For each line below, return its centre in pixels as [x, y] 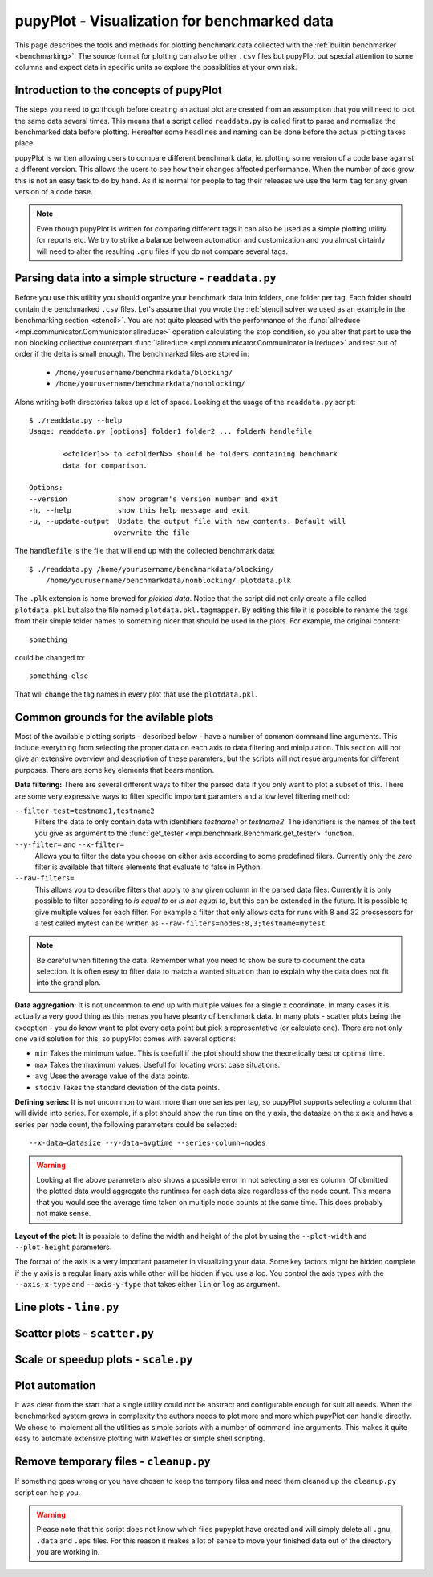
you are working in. [68, 1552]
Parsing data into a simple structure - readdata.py [146, 278]
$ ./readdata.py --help [76, 420]
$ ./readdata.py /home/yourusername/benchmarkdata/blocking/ [152, 569]
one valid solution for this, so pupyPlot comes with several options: [125, 1039]
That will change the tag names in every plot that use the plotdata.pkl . [136, 694]
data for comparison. [105, 465]
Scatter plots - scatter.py [84, 1333]
